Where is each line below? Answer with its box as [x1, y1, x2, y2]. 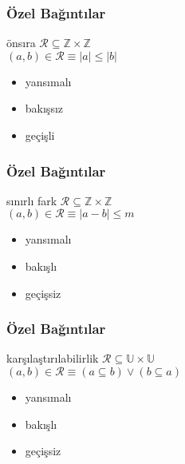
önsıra [6, 34, 36, 51]
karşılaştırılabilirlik [6, 350, 99, 367]
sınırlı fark [6, 192, 57, 208]
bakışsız [25, 100, 64, 117]
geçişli [25, 127, 55, 143]
